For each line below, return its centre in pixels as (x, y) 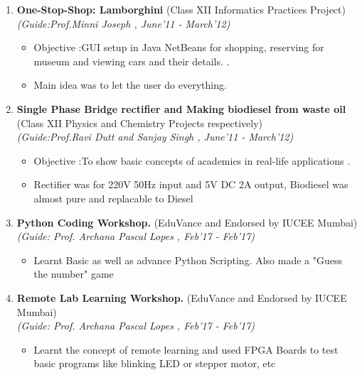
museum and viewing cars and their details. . (132, 61)
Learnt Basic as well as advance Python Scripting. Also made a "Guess (188, 260)
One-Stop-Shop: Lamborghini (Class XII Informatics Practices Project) (181, 9)
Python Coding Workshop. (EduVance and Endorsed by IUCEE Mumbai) (187, 222)
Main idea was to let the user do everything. (130, 85)
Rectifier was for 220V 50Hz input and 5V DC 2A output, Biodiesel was (191, 184)
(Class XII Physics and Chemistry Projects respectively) (139, 123)
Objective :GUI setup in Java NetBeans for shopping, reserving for (179, 47)
